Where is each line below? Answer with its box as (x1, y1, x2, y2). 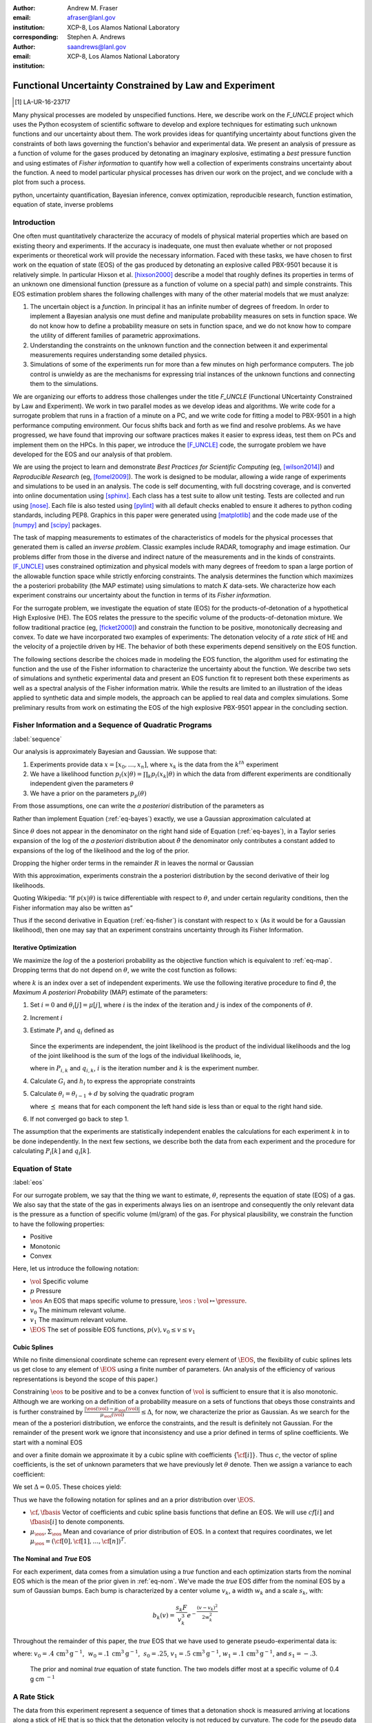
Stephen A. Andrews (67, 33, 125, 41)
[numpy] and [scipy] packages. (12, 520, 102, 529)
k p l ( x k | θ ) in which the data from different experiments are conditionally (147, 769, 351, 779)
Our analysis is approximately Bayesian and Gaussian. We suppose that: (12, 748, 217, 756)
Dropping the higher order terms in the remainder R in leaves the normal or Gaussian (12, 859, 254, 868)
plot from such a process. (12, 178, 86, 186)
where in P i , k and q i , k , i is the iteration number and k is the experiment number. (30, 1064, 260, 1074)
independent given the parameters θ (30, 779, 134, 788)
